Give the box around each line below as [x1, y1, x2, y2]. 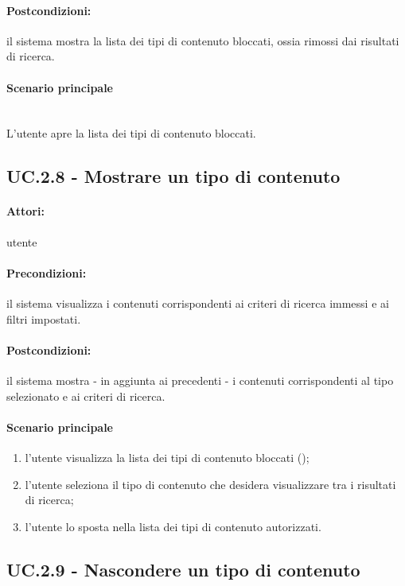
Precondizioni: [6, 264, 87, 281]
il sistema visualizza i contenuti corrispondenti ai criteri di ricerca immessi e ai [6, 294, 389, 311]
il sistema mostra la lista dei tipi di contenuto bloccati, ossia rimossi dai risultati [6, 32, 399, 49]
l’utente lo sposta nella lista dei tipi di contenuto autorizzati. [25, 518, 321, 534]
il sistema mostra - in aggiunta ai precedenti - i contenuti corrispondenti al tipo [6, 371, 394, 388]
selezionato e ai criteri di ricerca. [6, 387, 166, 404]
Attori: [6, 203, 45, 219]
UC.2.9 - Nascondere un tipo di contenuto [6, 557, 360, 581]
